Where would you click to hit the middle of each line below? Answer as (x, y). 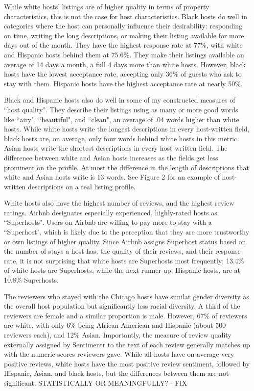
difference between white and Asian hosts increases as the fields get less (111, 157)
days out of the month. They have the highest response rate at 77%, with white (123, 45)
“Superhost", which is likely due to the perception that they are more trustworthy (127, 232)
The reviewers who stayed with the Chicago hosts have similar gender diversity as (127, 296)
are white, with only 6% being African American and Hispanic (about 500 (115, 325)
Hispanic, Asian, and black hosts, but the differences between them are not (116, 373)
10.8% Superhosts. (31, 280)
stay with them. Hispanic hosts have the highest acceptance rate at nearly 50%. (123, 83)
